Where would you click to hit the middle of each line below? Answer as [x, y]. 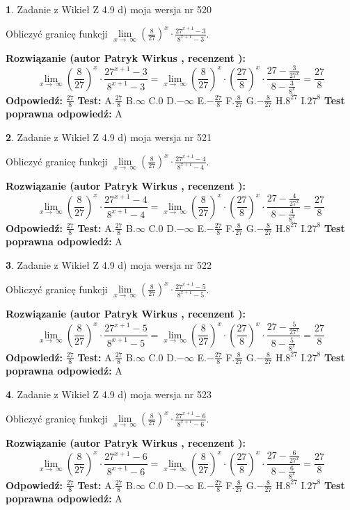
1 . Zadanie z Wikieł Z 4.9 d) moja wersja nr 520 [109, 9]
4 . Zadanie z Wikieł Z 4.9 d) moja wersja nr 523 [109, 394]
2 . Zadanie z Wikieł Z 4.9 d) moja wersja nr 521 [109, 137]
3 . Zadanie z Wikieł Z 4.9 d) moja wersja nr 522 [109, 264]
